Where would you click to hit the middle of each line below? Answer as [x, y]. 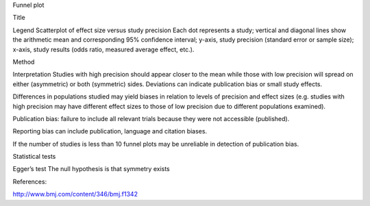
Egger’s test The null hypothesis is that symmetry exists [91, 169]
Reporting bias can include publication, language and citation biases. [110, 131]
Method [24, 62]
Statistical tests [34, 157]
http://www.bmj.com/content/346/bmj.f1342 [75, 194]
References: [30, 181]
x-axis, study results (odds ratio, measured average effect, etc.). [103, 49]
